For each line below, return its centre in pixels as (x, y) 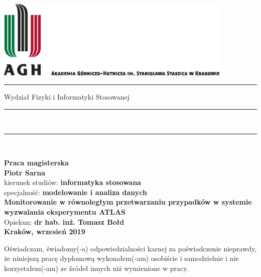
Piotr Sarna (25, 172)
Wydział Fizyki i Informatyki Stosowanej (67, 97)
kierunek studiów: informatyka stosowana (73, 182)
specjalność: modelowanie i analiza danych (76, 192)
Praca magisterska (36, 163)
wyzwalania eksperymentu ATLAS (65, 212)
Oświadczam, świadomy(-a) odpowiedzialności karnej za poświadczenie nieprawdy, (130, 248)
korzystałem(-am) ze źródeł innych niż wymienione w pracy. (96, 268)
